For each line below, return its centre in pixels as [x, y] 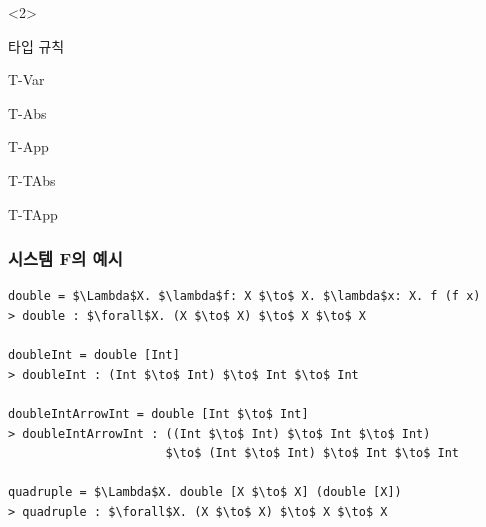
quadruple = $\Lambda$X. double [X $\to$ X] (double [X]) [205, 492]
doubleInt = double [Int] [94, 355]
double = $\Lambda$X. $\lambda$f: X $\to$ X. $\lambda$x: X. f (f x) [244, 296]
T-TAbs [32, 179]
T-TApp [33, 213]
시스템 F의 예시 [65, 258]
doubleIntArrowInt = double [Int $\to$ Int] [158, 413]
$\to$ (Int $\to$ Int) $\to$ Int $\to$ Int [312, 453]
